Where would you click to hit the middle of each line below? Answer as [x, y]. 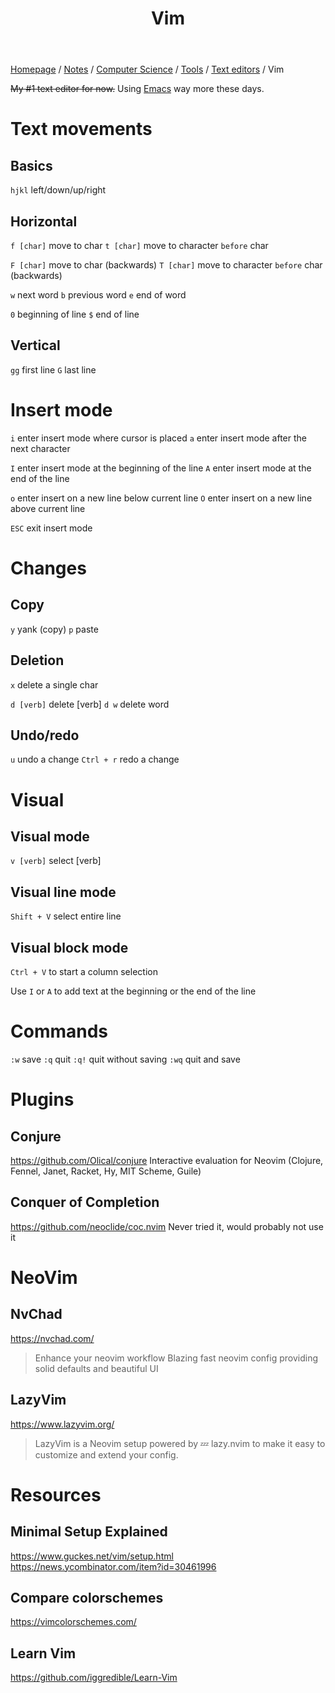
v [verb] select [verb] [56, 861]
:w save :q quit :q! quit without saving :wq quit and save [125, 1059]
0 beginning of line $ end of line [75, 314]
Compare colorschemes [87, 1597]
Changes [48, 568]
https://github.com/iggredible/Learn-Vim [94, 1678]
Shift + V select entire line [66, 916]
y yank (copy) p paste [54, 629]
